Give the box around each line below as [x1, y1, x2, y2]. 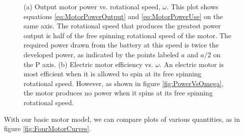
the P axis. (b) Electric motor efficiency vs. [24, 59, 153, 69]
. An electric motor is [160, 59, 224, 69]
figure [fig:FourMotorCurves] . [4, 123, 91, 134]
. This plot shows [166, 1, 218, 11]
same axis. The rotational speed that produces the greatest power [24, 21, 221, 31]
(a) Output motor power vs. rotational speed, [24, 1, 161, 11]
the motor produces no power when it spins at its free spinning [24, 88, 213, 98]
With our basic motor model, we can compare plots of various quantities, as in [4, 114, 240, 124]
